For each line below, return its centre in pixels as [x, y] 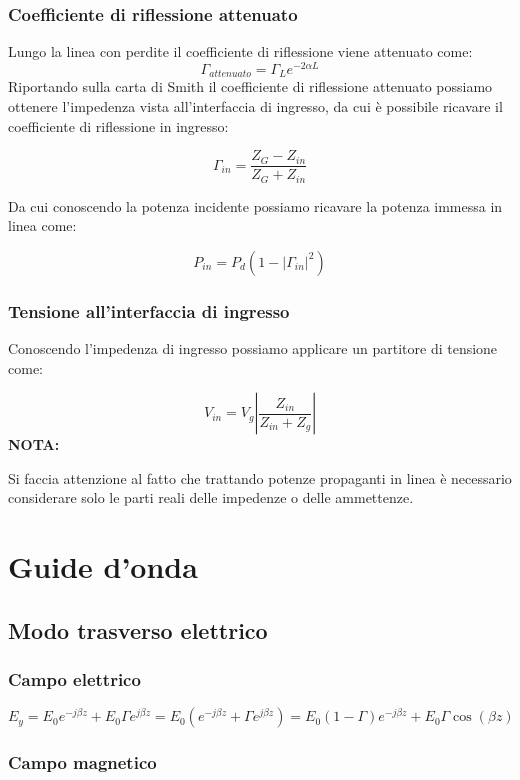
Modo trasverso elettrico [138, 629]
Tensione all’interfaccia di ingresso [149, 310]
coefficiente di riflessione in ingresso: [118, 125]
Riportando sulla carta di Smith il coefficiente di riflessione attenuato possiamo [250, 86]
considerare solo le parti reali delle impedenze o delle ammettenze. [211, 497]
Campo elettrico [74, 679]
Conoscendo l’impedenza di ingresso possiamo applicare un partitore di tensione [253, 348]
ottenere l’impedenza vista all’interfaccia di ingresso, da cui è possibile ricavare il [255, 105]
